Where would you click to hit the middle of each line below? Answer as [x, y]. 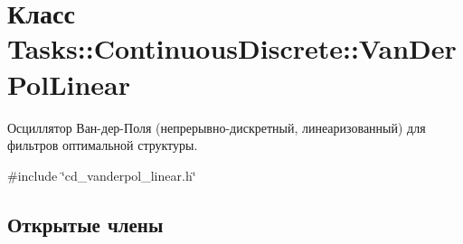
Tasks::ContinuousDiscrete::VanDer [232, 48]
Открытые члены [85, 224]
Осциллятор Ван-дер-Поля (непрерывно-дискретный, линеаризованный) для [217, 127]
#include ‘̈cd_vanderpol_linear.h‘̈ [102, 175]
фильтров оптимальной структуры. [103, 145]
